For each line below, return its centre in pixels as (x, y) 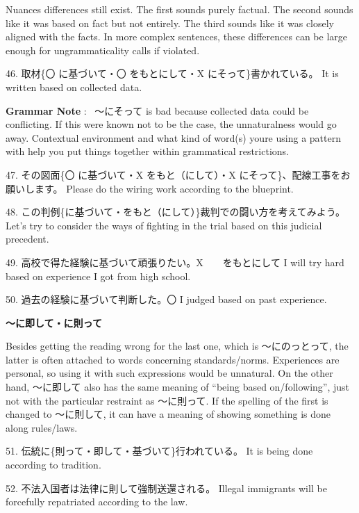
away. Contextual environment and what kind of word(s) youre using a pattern (173, 137)
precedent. (27, 239)
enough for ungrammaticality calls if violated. (103, 50)
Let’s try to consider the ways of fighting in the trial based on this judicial (164, 225)
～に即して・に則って (54, 322)
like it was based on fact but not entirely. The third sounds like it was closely (170, 23)
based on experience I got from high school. (98, 276)
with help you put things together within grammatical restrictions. (147, 151)
